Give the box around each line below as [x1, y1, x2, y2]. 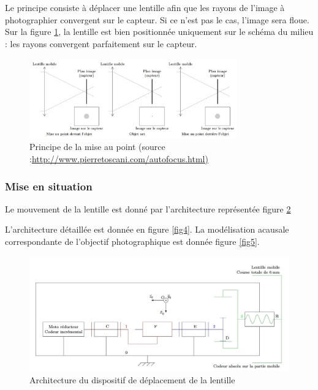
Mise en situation [5, 178, 93, 193]
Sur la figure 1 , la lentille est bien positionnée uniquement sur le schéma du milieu [5, 25, 314, 38]
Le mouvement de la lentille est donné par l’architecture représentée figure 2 [5, 202, 291, 215]
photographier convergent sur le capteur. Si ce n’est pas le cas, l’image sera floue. [5, 13, 309, 26]
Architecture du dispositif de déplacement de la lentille [29, 373, 235, 386]
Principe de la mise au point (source [29, 140, 165, 153]
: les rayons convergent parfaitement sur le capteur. [5, 37, 197, 50]
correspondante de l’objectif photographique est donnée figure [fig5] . [5, 235, 260, 248]
